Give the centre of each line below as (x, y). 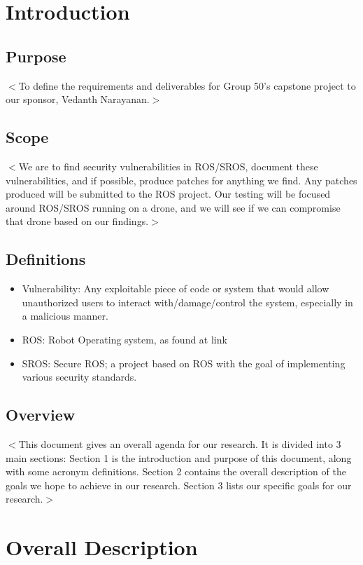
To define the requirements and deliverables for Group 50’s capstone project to (187, 85)
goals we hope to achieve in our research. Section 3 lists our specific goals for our (179, 485)
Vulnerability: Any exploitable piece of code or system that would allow (176, 288)
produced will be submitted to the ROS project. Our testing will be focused (168, 194)
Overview (41, 415)
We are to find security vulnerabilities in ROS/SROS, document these (168, 166)
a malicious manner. (65, 316)
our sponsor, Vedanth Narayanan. (78, 99)
